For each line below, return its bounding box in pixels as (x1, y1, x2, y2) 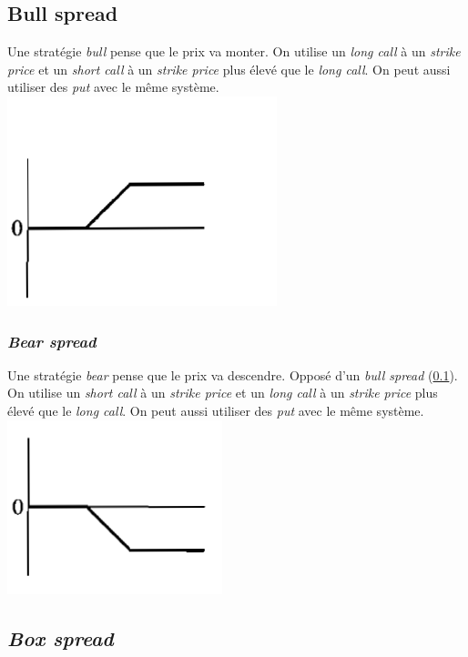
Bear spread (7, 329, 97, 352)
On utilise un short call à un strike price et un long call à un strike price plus (7, 383, 438, 402)
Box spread (7, 623, 114, 652)
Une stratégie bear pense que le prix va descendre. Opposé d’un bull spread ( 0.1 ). (7, 365, 458, 384)
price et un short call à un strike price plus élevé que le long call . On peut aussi (7, 59, 451, 78)
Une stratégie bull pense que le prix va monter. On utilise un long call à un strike (7, 42, 461, 61)
